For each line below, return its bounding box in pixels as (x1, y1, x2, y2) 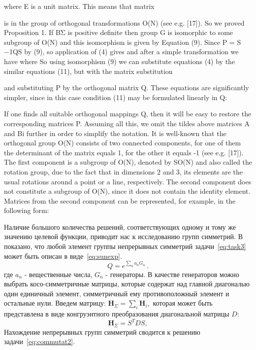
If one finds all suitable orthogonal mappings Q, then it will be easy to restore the (4, 108, 252, 119)
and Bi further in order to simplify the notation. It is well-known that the (4, 128, 226, 138)
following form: (4, 205, 49, 215)
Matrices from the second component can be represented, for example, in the (4, 195, 236, 206)
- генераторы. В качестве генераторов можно (105, 269, 239, 279)
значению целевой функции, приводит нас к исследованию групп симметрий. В (4, 231, 243, 242)
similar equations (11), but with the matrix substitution (4, 66, 173, 76)
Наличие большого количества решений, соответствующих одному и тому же (4, 221, 236, 232)
